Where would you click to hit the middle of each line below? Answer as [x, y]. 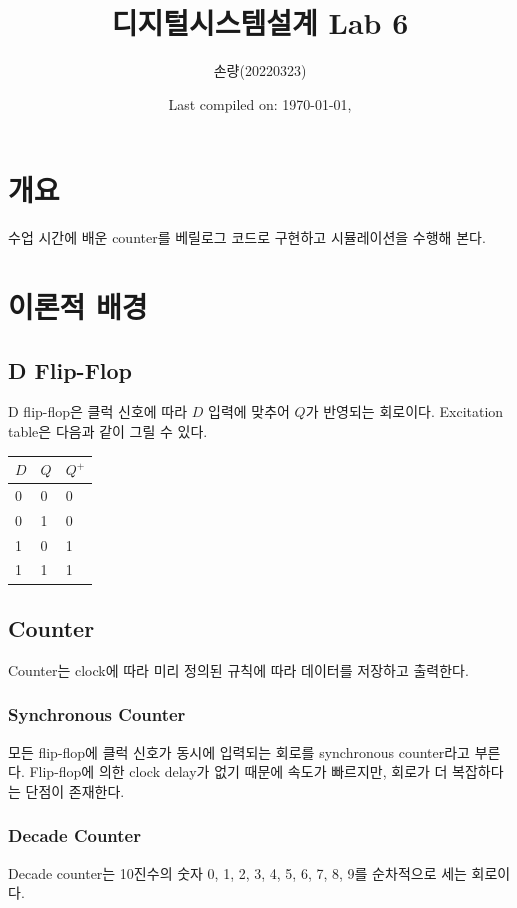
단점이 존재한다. [75, 790]
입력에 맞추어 [249, 411]
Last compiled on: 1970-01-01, [260, 103]
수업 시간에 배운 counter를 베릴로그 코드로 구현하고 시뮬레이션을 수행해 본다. [247, 237]
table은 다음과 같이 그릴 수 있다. [108, 431]
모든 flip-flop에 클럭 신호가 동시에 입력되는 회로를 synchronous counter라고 [239, 751]
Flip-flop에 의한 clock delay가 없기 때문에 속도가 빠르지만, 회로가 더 [238, 771]
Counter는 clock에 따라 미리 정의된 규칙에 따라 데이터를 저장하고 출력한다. [238, 669]
